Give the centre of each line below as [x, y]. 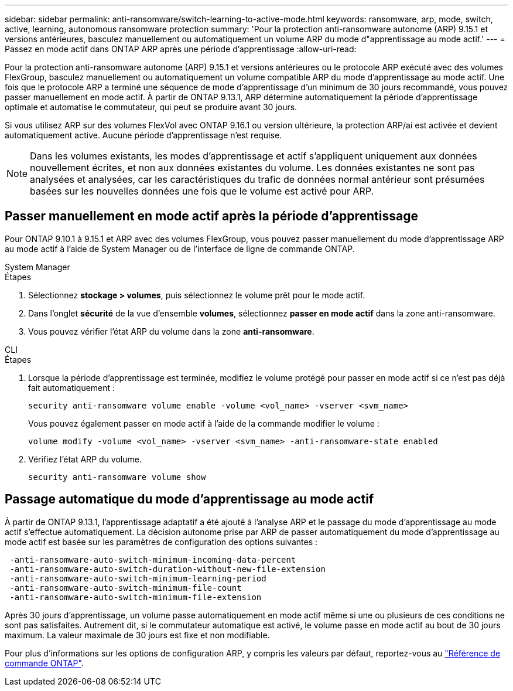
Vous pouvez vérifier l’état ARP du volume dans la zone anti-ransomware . [171, 331]
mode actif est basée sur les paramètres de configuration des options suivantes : [161, 542]
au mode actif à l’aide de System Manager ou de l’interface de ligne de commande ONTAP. [180, 249]
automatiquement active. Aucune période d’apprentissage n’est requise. [143, 135]
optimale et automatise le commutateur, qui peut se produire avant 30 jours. [151, 107]
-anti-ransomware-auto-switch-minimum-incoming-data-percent [153, 559]
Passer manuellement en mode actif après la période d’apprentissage [211, 216]
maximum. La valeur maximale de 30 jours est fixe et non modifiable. [137, 635]
